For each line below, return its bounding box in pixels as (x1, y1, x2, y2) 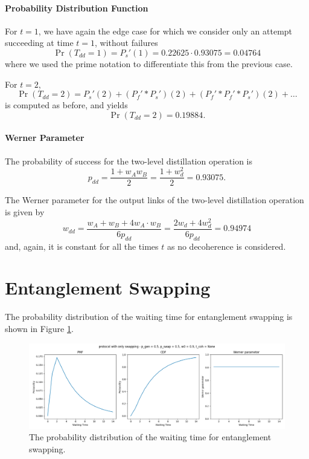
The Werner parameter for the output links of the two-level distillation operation (5, 194, 304, 206)
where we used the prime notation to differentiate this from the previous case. (5, 57, 293, 70)
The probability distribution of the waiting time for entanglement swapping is (5, 310, 293, 323)
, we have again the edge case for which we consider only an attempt (38, 24, 293, 37)
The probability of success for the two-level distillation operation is (5, 154, 253, 167)
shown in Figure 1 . (5, 322, 74, 334)
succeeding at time (5, 36, 74, 49)
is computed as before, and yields (5, 99, 128, 111)
